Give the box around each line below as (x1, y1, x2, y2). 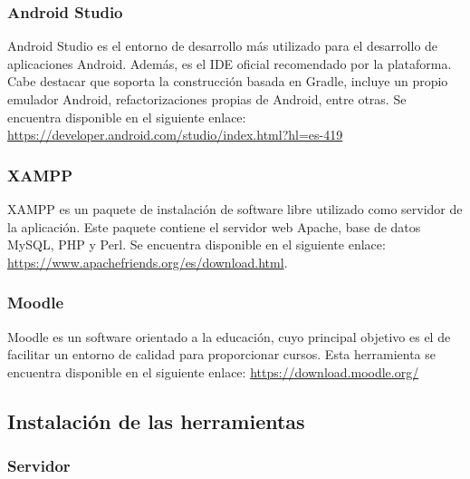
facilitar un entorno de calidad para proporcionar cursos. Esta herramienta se (7, 345, 436, 364)
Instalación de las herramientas (7, 406, 305, 435)
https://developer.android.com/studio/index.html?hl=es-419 (7, 125, 343, 144)
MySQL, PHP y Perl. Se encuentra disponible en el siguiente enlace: (7, 235, 386, 254)
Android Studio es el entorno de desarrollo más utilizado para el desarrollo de (7, 36, 438, 55)
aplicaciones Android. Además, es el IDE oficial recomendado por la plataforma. (7, 54, 452, 73)
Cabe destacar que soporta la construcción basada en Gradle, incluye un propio (7, 72, 448, 91)
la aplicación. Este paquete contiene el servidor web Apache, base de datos (7, 217, 421, 236)
